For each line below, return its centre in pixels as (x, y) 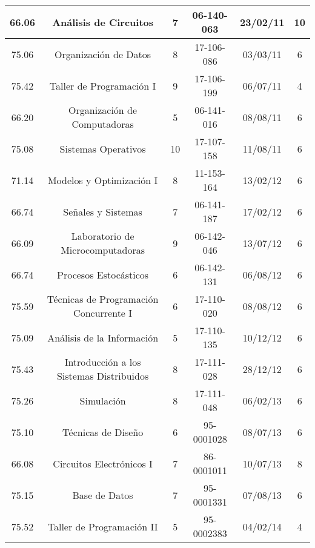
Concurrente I (103, 313)
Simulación (103, 400)
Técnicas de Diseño (103, 432)
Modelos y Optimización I (103, 180)
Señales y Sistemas (103, 211)
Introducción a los (103, 362)
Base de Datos (103, 495)
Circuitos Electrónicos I (103, 463)
